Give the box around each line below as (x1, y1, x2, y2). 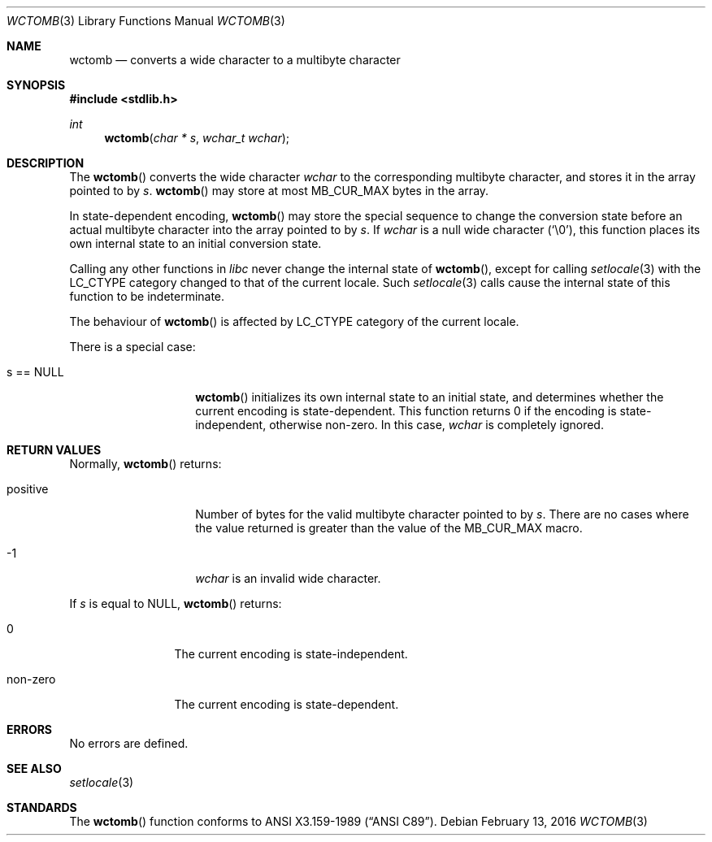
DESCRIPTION (7, 156, 85, 170)
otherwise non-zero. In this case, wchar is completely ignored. (269, 418, 604, 432)
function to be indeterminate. (69, 289, 225, 303)
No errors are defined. (69, 736, 189, 750)
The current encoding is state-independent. (174, 647, 408, 661)
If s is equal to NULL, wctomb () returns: (69, 597, 282, 610)
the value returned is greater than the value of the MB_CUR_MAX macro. (195, 521, 583, 535)
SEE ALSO (7, 762, 62, 775)
